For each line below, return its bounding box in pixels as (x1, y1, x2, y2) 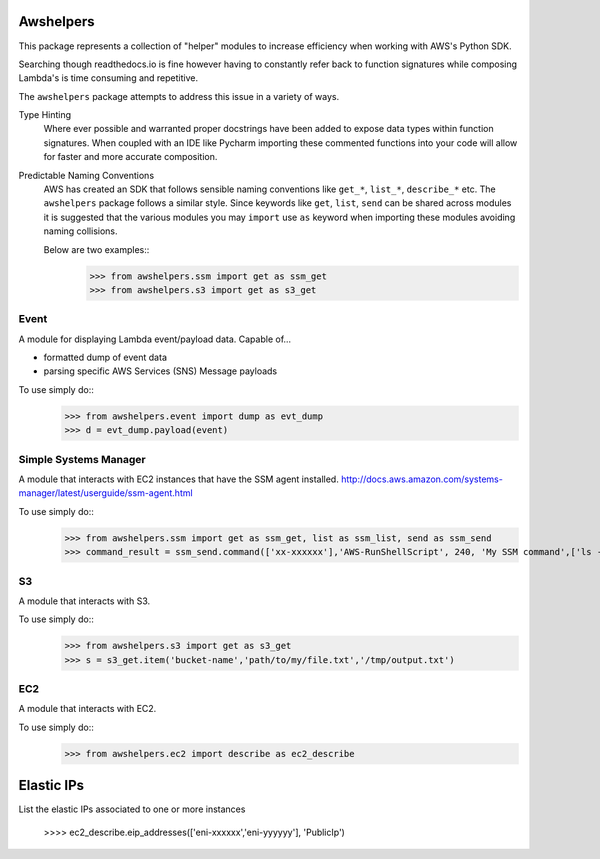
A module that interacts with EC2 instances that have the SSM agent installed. (18, 473, 339, 485)
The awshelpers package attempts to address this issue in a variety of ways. (18, 90, 340, 102)
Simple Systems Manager (18, 452, 146, 466)
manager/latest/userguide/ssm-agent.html (18, 487, 194, 499)
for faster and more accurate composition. (43, 151, 218, 163)
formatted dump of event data (43, 351, 167, 364)
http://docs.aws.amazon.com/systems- (340, 473, 504, 485)
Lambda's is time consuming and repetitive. (18, 72, 199, 84)
